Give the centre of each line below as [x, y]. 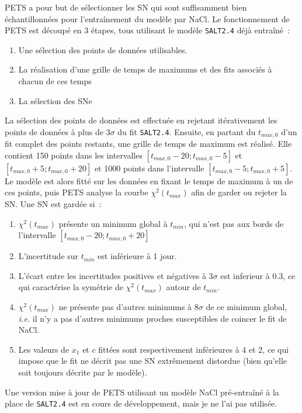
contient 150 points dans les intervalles [74, 155]
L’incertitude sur [48, 256]
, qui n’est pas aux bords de [234, 223]
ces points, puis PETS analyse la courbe [77, 192]
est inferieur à [245, 275]
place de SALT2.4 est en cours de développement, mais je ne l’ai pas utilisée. [141, 403]
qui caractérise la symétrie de [71, 287]
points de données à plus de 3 [58, 131]
